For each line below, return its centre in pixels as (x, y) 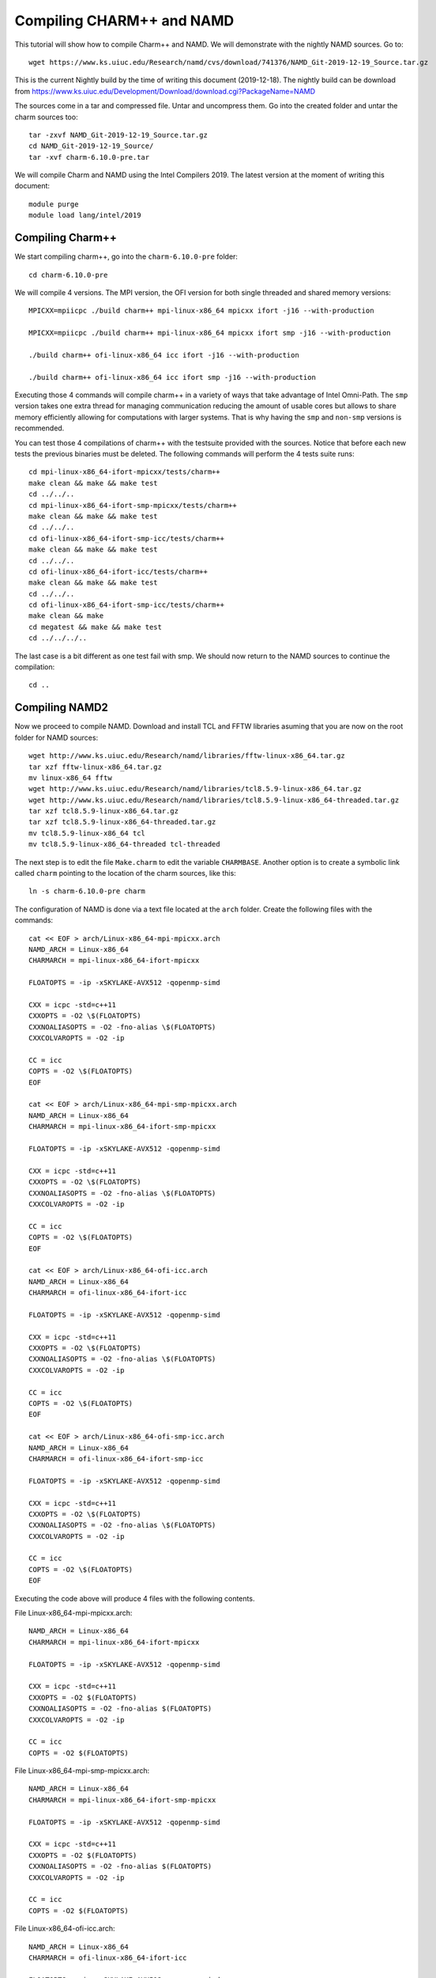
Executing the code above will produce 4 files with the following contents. (135, 1598)
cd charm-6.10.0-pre (68, 275)
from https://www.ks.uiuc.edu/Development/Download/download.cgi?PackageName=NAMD (165, 91)
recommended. (39, 428)
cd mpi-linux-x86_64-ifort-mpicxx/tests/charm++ (124, 472)
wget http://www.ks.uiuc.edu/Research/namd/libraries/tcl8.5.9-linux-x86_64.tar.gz (195, 789)
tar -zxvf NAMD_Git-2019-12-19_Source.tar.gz (118, 135)
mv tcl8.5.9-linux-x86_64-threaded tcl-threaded (124, 844)
